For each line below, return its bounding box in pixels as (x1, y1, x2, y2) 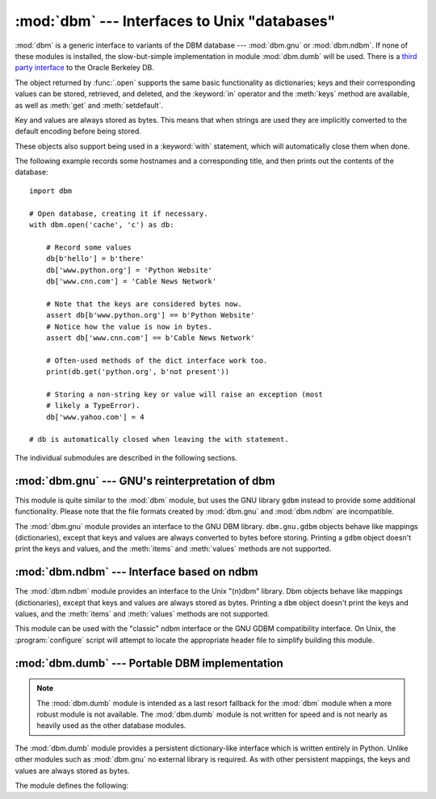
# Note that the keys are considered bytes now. (45, 299, 242, 309)
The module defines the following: (15, 780, 129, 790)
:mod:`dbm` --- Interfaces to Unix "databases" (15, 12, 336, 30)
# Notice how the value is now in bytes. (45, 322, 213, 331)
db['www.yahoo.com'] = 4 (45, 412, 145, 422)
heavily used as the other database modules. (36, 721, 187, 730)
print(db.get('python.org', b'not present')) (45, 368, 230, 376)
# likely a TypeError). (45, 401, 140, 410)
